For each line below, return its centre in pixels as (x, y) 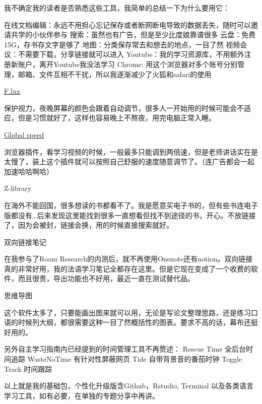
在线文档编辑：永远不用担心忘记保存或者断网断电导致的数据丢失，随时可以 (127, 24)
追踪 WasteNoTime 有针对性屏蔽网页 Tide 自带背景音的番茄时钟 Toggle (126, 359)
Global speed (24, 134)
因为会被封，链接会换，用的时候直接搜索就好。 (95, 225)
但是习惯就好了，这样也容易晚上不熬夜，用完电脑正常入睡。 (117, 118)
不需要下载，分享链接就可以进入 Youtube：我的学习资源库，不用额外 (131, 54)
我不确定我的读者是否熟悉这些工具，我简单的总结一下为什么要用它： (117, 8)
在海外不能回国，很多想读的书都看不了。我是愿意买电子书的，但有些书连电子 (131, 205)
